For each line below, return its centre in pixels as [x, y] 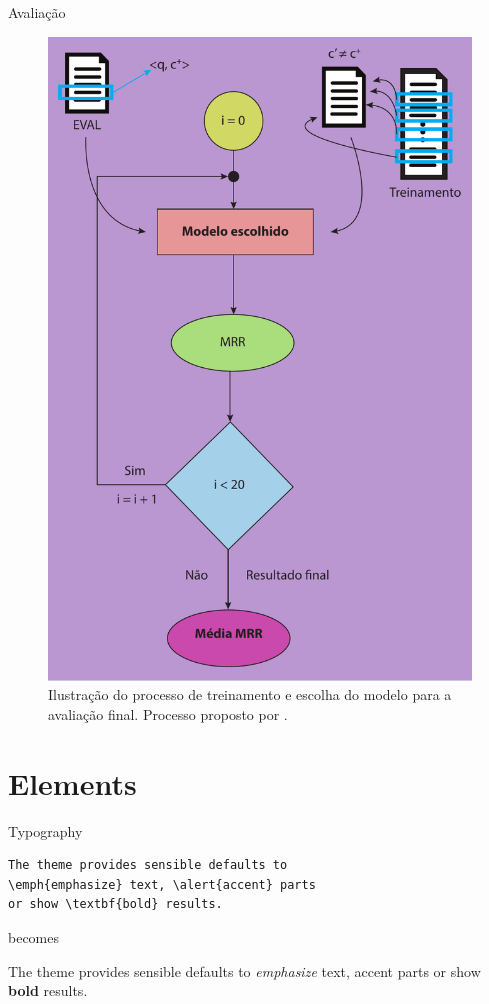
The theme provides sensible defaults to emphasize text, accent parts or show [244, 970]
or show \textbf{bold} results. [115, 904]
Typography [45, 830]
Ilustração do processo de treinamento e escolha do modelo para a [250, 694]
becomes [34, 937]
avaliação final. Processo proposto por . [168, 713]
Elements [72, 782]
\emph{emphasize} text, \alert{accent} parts [162, 884]
